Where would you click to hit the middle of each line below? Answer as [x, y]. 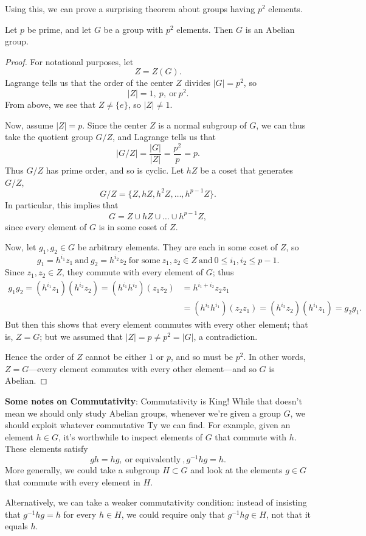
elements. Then [205, 29]
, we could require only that [173, 514]
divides [197, 83]
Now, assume [29, 125]
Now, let [21, 247]
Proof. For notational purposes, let [69, 61]
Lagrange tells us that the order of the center [89, 83]
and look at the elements [237, 470]
